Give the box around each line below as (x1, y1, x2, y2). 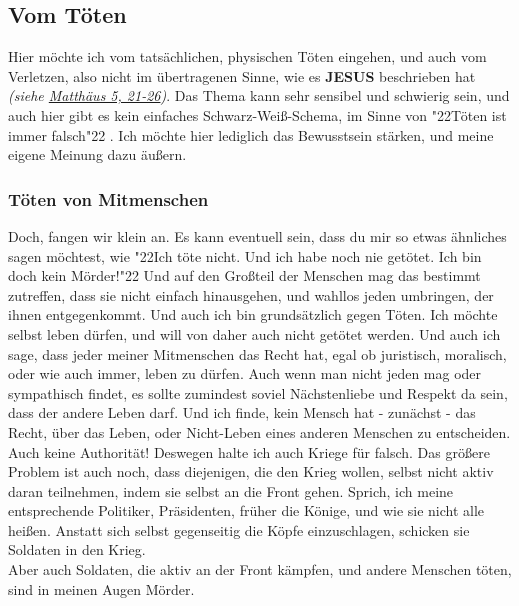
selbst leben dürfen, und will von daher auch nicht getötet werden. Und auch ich (8, 323, 501, 344)
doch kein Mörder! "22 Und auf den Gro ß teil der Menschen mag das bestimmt (8, 265, 481, 286)
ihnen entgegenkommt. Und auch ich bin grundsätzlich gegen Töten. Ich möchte (8, 304, 498, 325)
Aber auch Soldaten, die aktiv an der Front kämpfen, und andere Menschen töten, (8, 559, 512, 580)
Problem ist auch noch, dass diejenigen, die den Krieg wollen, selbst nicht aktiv (8, 461, 494, 482)
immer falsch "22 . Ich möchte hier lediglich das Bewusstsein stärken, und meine (8, 124, 494, 145)
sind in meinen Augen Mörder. (8, 578, 195, 599)
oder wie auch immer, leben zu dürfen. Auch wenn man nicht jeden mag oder (8, 363, 482, 384)
